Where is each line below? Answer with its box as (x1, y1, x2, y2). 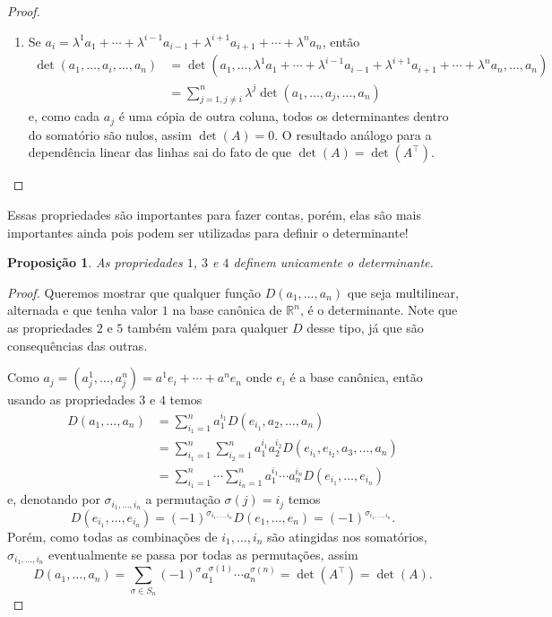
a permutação (145, 490, 220, 508)
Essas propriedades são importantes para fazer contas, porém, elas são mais (7, 205, 421, 224)
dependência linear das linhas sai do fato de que (28, 143, 291, 161)
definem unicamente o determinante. (233, 253, 434, 272)
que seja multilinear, (347, 282, 459, 301)
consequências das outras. (7, 335, 148, 354)
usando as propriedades (7, 390, 135, 409)
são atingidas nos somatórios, (267, 527, 427, 546)
